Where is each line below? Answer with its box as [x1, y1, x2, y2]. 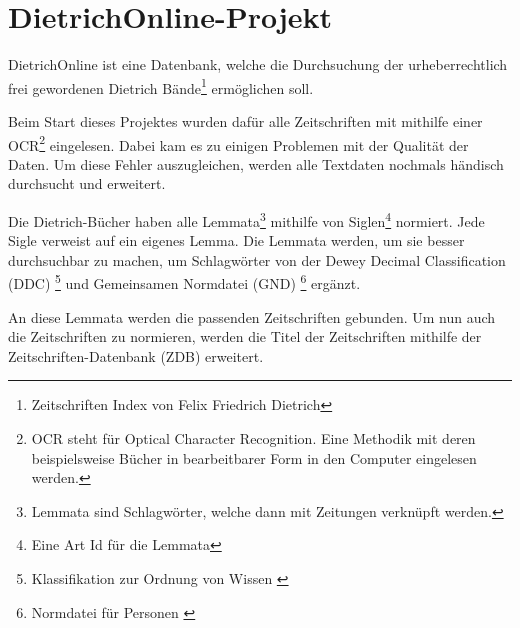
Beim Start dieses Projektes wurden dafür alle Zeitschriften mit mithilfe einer [8, 110, 483, 131]
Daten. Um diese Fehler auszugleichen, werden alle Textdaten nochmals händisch [8, 153, 504, 174]
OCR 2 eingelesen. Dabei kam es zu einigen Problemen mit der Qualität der [8, 131, 469, 155]
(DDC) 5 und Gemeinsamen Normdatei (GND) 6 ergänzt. [8, 270, 361, 294]
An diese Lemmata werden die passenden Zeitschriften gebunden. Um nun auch [8, 306, 496, 327]
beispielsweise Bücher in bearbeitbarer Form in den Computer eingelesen [31, 447, 477, 468]
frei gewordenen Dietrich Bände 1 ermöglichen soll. [8, 74, 314, 98]
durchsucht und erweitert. [8, 173, 166, 194]
